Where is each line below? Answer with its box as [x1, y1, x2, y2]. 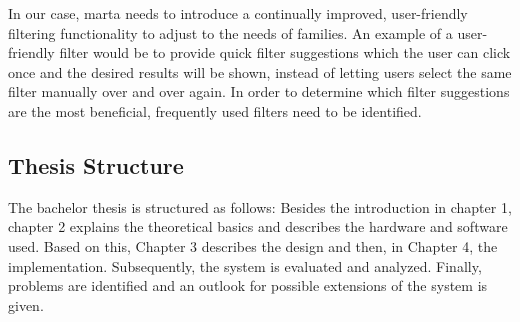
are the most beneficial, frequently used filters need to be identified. [8, 100, 422, 121]
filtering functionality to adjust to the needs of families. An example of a [8, 22, 453, 43]
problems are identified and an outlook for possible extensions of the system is [8, 275, 488, 296]
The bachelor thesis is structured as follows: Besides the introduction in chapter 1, [8, 196, 512, 217]
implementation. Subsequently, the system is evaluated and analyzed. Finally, [8, 255, 482, 276]
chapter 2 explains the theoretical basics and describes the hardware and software [8, 216, 508, 237]
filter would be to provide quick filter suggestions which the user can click [59, 42, 511, 63]
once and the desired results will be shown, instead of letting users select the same [8, 61, 512, 82]
